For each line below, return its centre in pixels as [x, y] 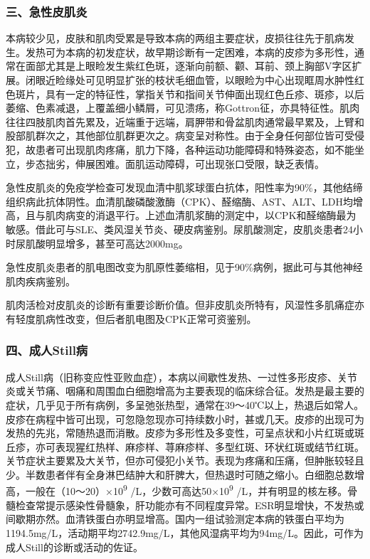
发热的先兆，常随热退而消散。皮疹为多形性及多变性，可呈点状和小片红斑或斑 [185, 433]
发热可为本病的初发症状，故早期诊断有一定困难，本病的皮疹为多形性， [190, 52]
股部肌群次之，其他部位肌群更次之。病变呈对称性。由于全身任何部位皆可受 [180, 135]
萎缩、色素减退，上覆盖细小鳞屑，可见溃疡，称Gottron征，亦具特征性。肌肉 [183, 108]
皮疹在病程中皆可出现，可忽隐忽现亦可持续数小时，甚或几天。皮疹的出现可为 [185, 419]
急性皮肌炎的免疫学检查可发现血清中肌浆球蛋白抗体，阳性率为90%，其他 [174, 187]
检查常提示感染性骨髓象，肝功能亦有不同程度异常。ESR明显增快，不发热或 [190, 505]
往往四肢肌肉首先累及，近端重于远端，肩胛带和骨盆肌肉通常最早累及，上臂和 [185, 121]
